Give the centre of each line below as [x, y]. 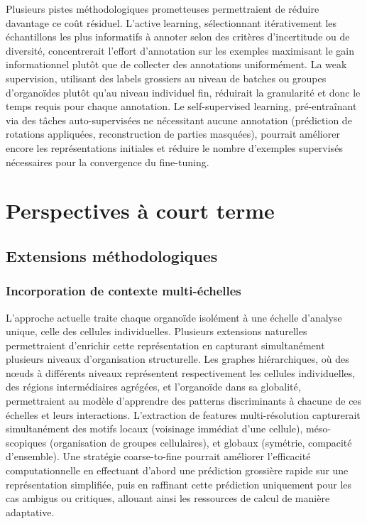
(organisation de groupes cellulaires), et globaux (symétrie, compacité [201, 442]
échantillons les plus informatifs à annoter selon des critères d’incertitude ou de [178, 37]
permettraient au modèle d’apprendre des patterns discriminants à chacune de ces [184, 401]
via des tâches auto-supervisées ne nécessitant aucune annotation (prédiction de [179, 120]
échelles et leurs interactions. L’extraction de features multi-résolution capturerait [183, 414]
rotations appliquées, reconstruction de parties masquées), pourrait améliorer [173, 134]
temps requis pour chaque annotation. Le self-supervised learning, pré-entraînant [181, 106]
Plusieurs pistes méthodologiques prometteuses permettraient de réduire [163, 9]
